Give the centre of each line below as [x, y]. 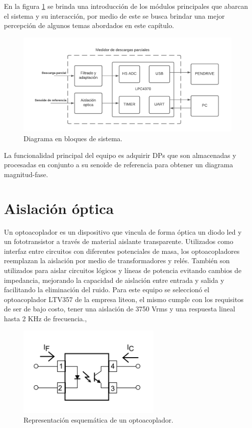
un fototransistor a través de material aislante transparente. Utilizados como [119, 241]
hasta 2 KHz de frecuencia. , [45, 318]
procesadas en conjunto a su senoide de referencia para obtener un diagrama [119, 165]
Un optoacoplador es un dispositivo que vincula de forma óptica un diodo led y [123, 231]
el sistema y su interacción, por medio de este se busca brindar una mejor [114, 15]
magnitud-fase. [26, 174]
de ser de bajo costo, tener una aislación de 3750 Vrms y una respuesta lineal [120, 309]
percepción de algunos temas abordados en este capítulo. [89, 25]
